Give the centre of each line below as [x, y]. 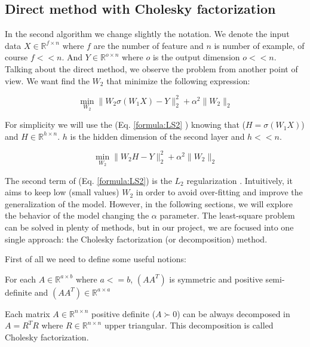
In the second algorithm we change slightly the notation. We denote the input [147, 34]
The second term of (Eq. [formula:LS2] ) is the [88, 180]
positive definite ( [124, 313]
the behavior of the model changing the [77, 215]
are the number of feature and [148, 45]
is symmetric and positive [216, 279]
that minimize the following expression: [178, 80]
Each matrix [27, 313]
